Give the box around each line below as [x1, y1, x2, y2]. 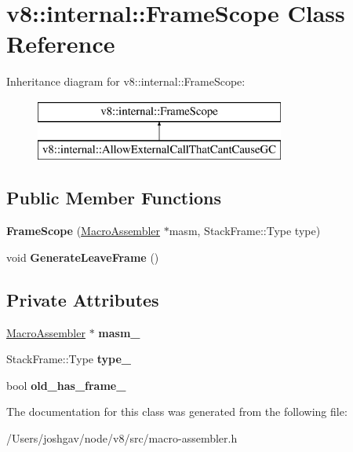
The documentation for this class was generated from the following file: [6, 403, 348, 420]
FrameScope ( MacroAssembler [6, 222, 161, 239]
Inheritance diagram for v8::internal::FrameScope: [6, 73, 246, 90]
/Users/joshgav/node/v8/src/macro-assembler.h [6, 430, 238, 446]
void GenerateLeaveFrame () [6, 248, 159, 265]
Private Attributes [6, 287, 159, 311]
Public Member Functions [6, 186, 221, 210]
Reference [6, 28, 115, 60]
